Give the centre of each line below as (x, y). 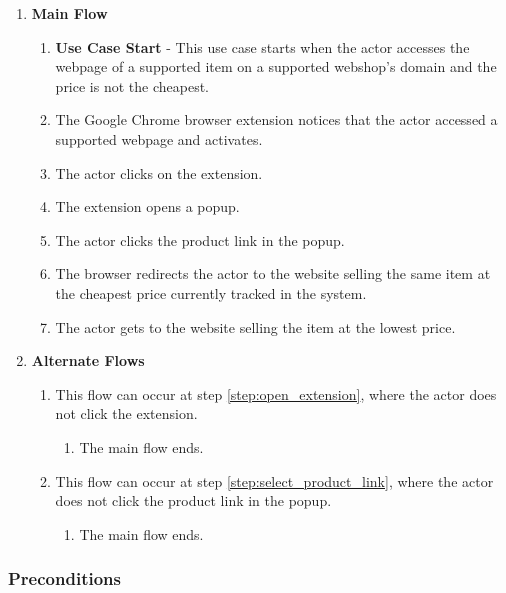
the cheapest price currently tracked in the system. (211, 292)
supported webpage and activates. (159, 138)
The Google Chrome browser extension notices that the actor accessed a (276, 119)
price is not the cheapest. (132, 85)
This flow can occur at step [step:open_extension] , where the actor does (276, 393)
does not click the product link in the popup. (193, 500)
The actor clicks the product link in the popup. (200, 239)
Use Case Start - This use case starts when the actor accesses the (262, 46)
